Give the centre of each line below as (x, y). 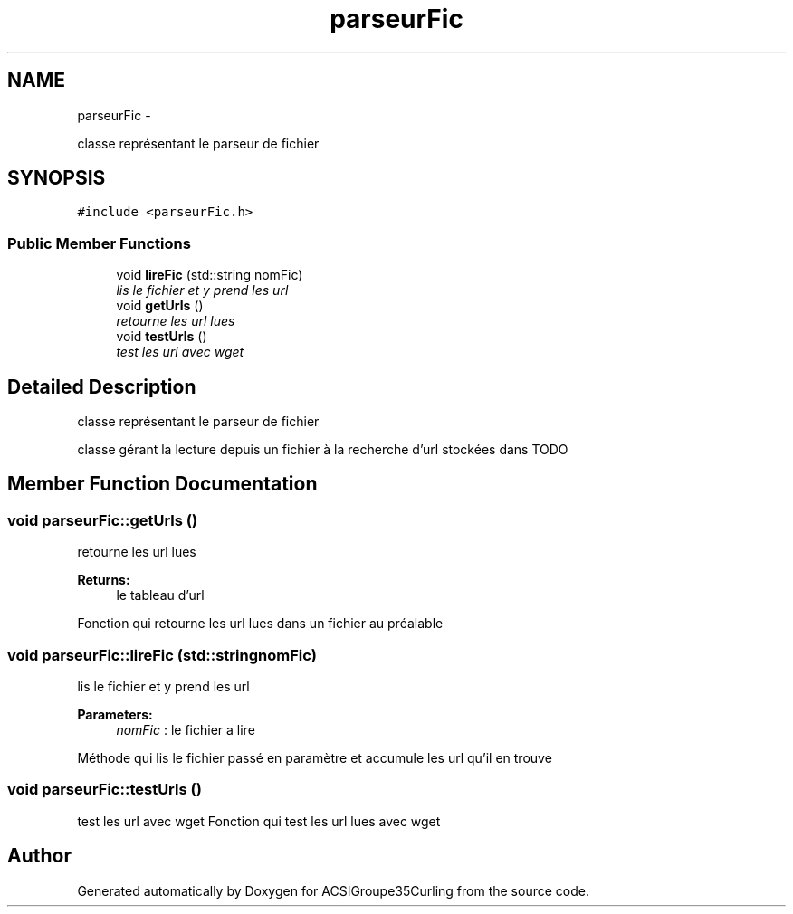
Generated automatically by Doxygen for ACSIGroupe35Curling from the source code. (333, 890)
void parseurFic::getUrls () (103, 520)
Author (39, 856)
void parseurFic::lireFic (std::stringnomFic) (162, 655)
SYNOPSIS (57, 178)
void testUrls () (162, 337)
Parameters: (115, 714)
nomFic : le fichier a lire (186, 730)
